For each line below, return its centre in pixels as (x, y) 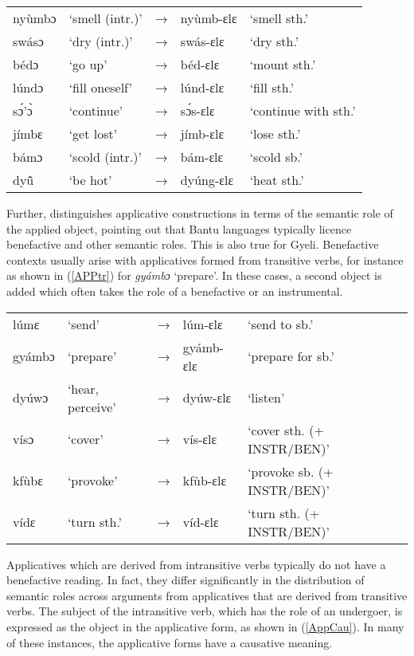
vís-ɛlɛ (200, 439)
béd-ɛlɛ (200, 64)
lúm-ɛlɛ (203, 324)
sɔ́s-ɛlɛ (197, 110)
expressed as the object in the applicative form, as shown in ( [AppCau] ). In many (205, 626)
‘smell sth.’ (279, 18)
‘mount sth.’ (283, 64)
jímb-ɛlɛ (202, 134)
